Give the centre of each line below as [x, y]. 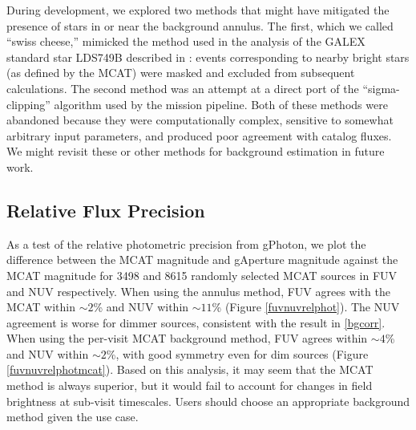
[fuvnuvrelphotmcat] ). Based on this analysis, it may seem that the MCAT [190, 369]
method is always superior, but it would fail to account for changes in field [190, 385]
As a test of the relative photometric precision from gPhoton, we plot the [186, 243]
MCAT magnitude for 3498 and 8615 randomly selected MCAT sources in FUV [202, 275]
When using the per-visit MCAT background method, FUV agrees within [187, 338]
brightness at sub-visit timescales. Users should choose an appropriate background [208, 401]
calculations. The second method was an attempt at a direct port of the [183, 88]
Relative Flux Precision [106, 210]
